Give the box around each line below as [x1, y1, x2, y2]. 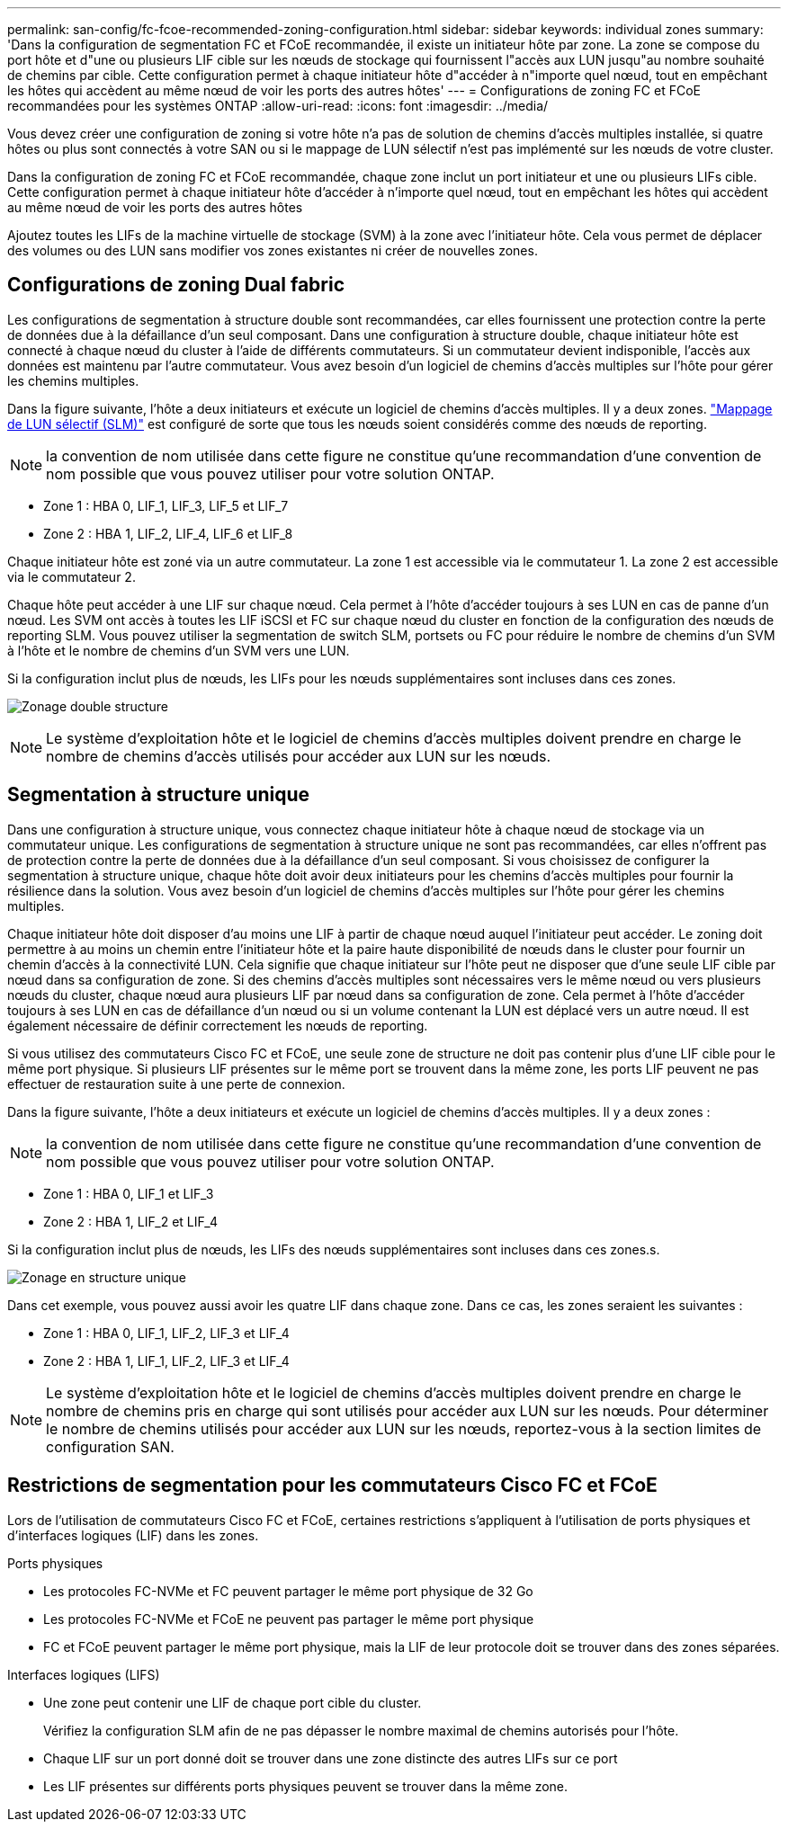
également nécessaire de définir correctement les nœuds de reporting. [7, 1017, 428, 1033]
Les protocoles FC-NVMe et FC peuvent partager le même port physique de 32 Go [43, 1583, 533, 1599]
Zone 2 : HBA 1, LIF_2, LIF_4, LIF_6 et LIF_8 [43, 525, 293, 541]
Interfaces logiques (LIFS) [7, 1666, 160, 1682]
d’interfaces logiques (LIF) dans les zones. [7, 1527, 259, 1543]
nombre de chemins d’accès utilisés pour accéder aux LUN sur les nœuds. [46, 746, 551, 765]
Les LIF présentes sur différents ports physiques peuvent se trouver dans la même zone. [43, 1778, 569, 1794]
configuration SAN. [46, 1437, 175, 1456]
